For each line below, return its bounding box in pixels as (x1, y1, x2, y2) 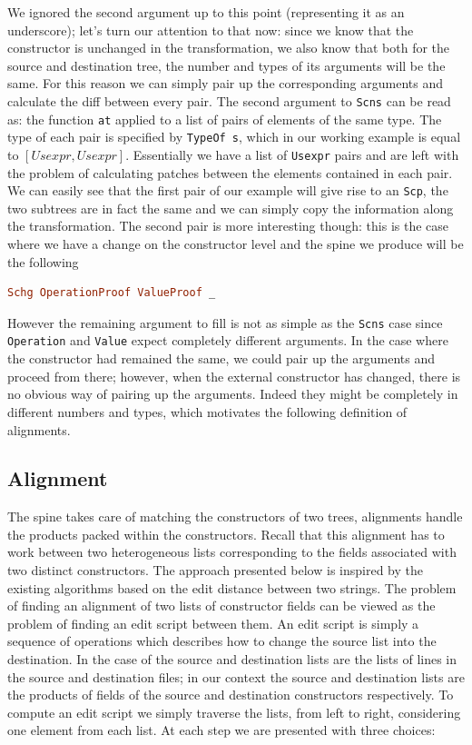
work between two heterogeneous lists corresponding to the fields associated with (7, 542, 457, 561)
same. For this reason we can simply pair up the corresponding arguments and (7, 74, 444, 93)
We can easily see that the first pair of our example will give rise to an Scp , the (7, 181, 448, 200)
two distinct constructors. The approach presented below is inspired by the (7, 561, 423, 580)
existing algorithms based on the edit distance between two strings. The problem (7, 578, 457, 597)
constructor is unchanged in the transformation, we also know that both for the (7, 38, 450, 57)
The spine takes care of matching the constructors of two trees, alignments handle (7, 507, 463, 526)
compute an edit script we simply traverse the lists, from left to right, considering (7, 702, 461, 721)
